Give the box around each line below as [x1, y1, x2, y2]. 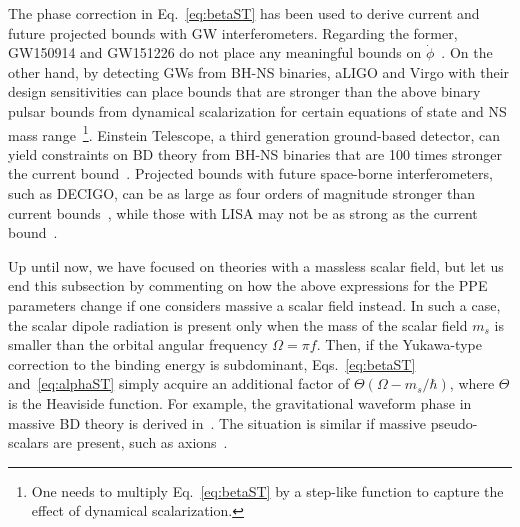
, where [449, 373, 495, 394]
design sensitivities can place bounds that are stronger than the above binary [8, 81, 481, 102]
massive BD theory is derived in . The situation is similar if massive [8, 412, 426, 433]
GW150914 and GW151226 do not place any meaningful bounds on [8, 42, 422, 63]
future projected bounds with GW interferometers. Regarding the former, [8, 22, 458, 43]
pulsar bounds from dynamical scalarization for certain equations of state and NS [8, 100, 507, 121]
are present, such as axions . [53, 432, 228, 453]
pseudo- [430, 412, 478, 433]
